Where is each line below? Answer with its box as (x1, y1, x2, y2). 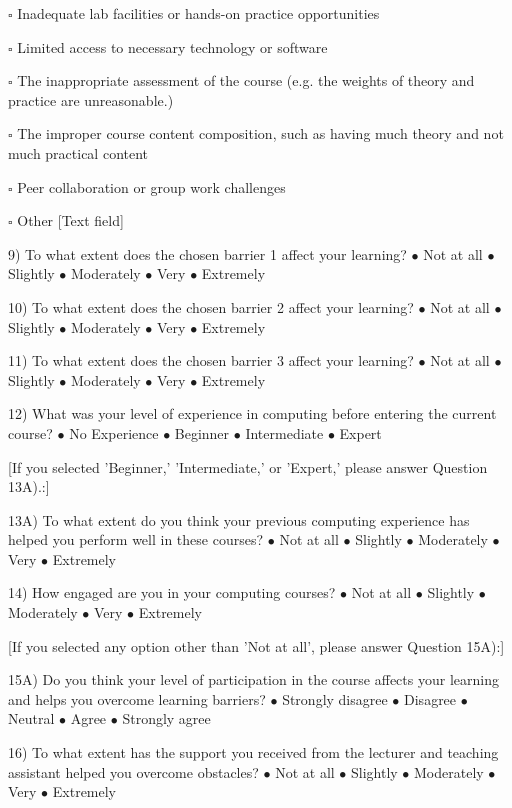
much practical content (8, 142, 149, 163)
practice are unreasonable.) (8, 89, 174, 110)
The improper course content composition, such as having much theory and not (17, 123, 504, 144)
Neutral (8, 708, 55, 729)
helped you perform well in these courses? (8, 529, 264, 550)
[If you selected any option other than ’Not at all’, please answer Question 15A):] (8, 635, 505, 656)
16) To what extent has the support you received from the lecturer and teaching (8, 742, 499, 763)
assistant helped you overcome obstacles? (8, 761, 259, 782)
